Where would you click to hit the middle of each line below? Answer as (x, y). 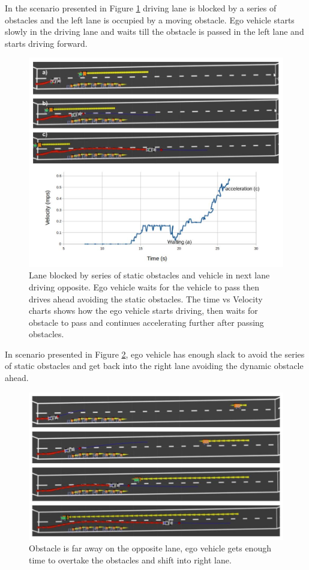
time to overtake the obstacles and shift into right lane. (130, 559)
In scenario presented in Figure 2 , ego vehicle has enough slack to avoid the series (155, 354)
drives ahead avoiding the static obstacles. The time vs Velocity (146, 298)
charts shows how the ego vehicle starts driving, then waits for (143, 310)
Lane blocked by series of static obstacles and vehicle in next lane (149, 275)
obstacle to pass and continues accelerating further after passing (146, 322)
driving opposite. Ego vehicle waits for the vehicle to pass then (144, 286)
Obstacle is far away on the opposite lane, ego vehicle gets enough (150, 548)
